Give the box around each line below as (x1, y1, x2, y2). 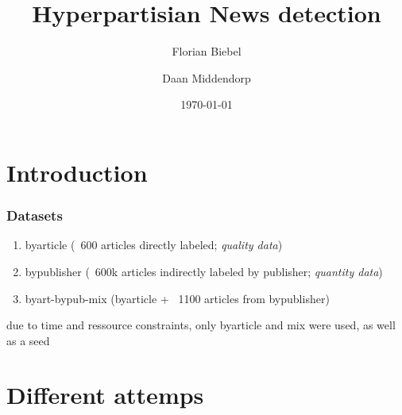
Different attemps (6, 378, 204, 411)
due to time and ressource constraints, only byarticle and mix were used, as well (6, 317, 396, 333)
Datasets (6, 206, 63, 225)
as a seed (6, 332, 50, 348)
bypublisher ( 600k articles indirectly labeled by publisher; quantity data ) (25, 263, 383, 279)
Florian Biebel (172, 43, 242, 60)
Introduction (6, 156, 148, 188)
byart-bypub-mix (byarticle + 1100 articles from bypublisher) (25, 290, 330, 306)
